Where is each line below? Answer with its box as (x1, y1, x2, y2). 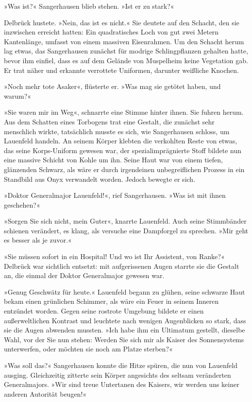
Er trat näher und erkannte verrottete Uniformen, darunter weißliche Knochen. (4, 65, 239, 75)
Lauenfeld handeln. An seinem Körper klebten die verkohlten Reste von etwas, (4, 136, 237, 146)
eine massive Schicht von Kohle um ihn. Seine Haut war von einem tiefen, (4, 155, 223, 165)
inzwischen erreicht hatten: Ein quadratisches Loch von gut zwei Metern (4, 27, 219, 37)
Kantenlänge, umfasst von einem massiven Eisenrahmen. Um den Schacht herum (4, 36, 244, 46)
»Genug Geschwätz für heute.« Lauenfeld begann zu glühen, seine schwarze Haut (4, 286, 245, 297)
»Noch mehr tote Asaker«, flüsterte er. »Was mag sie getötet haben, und (4, 81, 221, 91)
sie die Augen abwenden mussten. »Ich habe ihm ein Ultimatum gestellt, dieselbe (4, 325, 245, 335)
